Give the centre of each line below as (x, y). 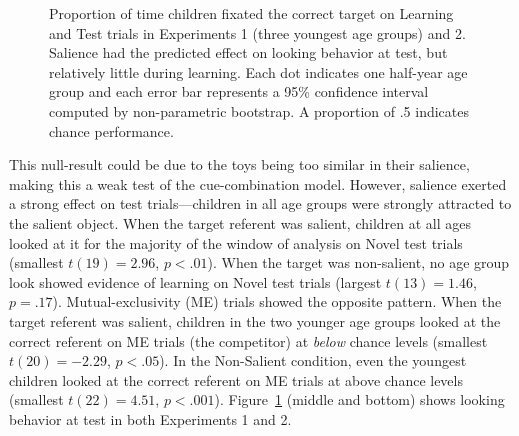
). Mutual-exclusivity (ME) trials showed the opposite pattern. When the (277, 301)
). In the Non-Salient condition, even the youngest (313, 360)
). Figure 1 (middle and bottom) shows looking (359, 399)
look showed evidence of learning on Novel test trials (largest (195, 281)
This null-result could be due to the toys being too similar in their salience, (239, 164)
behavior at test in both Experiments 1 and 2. (150, 418)
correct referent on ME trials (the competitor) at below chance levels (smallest (248, 340)
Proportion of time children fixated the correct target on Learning (251, 13)
